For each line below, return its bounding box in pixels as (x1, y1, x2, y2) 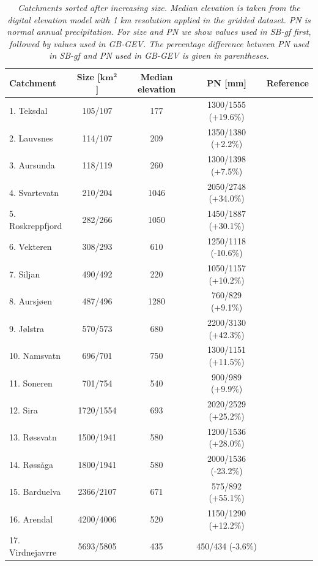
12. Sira (9, 404, 38, 417)
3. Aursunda (9, 159, 55, 172)
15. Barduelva (9, 485, 61, 498)
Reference (266, 76, 309, 89)
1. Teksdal (9, 104, 48, 117)
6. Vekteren (9, 240, 52, 253)
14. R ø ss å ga (9, 458, 53, 470)
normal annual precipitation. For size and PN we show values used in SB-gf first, (7, 25, 311, 38)
